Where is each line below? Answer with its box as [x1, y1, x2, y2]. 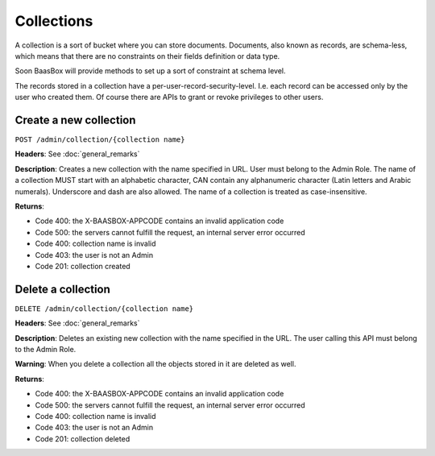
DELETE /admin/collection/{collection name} [14, 304, 194, 313]
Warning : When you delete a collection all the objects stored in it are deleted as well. [14, 359, 296, 369]
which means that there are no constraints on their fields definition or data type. [14, 51, 280, 60]
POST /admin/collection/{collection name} [14, 135, 185, 144]
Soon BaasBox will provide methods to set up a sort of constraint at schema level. [14, 66, 286, 76]
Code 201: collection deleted [35, 433, 130, 443]
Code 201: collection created [35, 261, 130, 271]
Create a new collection [14, 113, 136, 126]
